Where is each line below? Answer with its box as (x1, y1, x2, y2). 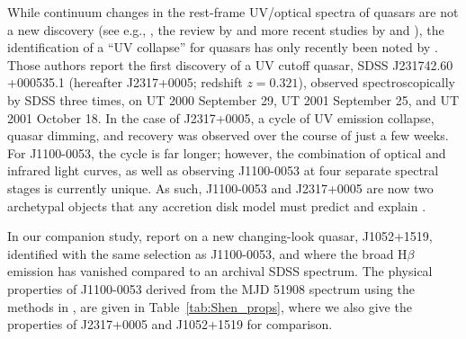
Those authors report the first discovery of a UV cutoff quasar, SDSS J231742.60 (7, 55, 453, 74)
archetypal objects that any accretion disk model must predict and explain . (7, 196, 426, 215)
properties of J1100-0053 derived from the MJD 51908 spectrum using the (7, 279, 415, 298)
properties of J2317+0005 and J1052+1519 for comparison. (7, 315, 333, 334)
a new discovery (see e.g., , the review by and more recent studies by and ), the (7, 20, 444, 39)
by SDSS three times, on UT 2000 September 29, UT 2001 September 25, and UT (7, 90, 460, 109)
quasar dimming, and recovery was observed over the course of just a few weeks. (7, 126, 449, 145)
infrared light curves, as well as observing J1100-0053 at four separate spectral (7, 161, 439, 180)
